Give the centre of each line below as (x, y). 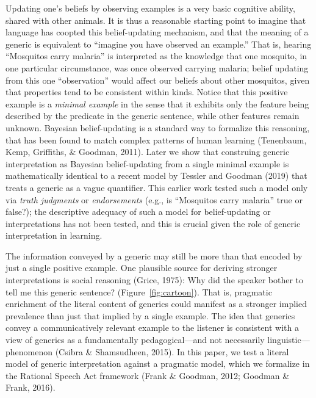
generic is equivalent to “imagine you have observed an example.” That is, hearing (159, 44)
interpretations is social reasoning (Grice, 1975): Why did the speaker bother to (155, 280)
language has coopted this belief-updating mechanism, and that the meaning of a (157, 32)
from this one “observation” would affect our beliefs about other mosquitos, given (158, 80)
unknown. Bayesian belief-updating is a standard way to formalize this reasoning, (158, 127)
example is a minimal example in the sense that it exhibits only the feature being (157, 103)
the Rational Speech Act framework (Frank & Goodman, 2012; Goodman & (148, 375)
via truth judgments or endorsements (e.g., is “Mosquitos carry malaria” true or (154, 199)
